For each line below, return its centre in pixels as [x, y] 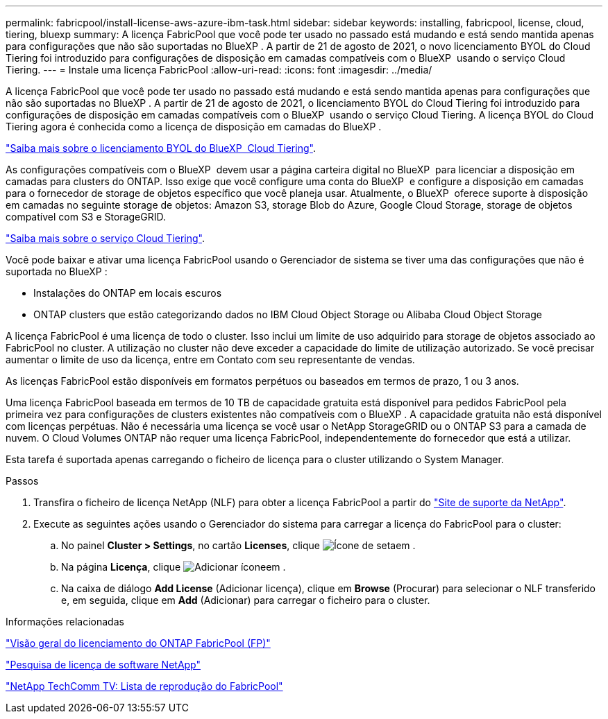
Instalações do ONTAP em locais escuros [128, 293]
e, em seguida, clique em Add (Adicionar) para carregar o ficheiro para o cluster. [246, 600]
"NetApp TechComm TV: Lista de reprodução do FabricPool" [144, 686]
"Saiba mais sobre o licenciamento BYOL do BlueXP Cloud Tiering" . [161, 148]
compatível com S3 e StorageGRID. [86, 217]
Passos [22, 481]
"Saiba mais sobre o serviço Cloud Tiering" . [105, 238]
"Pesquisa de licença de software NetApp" [103, 665]
